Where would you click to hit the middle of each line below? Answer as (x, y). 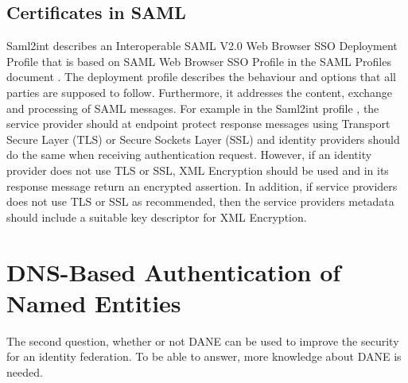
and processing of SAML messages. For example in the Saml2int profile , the (193, 108)
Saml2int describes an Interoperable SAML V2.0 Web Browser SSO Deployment (202, 46)
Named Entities (94, 302)
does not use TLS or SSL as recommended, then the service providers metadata (200, 201)
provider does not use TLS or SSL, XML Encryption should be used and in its (198, 170)
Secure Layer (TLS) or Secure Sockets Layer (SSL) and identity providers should (203, 139)
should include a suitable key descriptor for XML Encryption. (157, 217)
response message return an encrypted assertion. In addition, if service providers (202, 186)
